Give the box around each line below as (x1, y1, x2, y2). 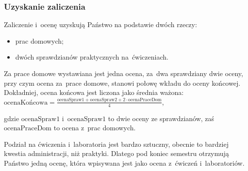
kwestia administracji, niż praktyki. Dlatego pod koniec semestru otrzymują (4, 148, 229, 158)
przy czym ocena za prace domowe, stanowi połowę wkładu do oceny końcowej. (4, 78, 241, 88)
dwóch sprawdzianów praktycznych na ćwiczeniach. (15, 52, 168, 62)
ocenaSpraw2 (90, 97, 117, 103)
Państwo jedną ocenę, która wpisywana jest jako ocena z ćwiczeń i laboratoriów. (4, 157, 245, 168)
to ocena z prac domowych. (53, 123, 136, 133)
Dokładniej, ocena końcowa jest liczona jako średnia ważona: (4, 87, 184, 97)
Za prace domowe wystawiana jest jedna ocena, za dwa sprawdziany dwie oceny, (4, 68, 243, 78)
